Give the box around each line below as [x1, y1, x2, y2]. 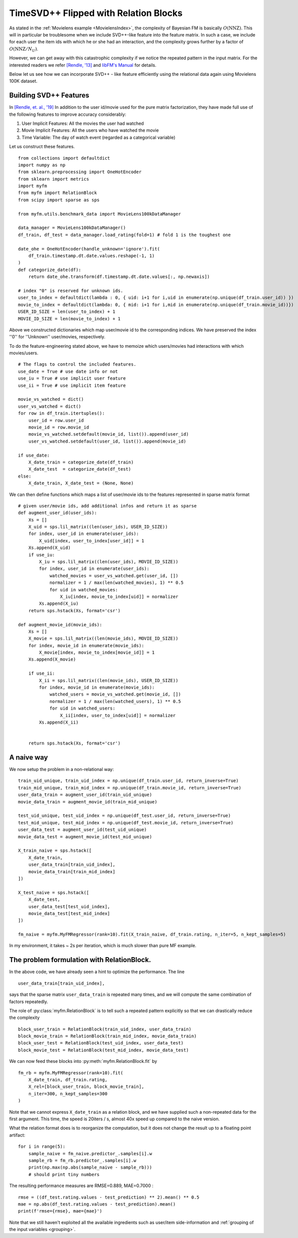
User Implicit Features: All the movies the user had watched [21, 120, 144, 126]
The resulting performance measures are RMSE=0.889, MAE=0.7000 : [9, 1183, 154, 1189]
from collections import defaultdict [18, 155, 111, 161]
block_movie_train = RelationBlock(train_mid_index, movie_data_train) [18, 1033, 197, 1039]
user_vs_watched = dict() [18, 403, 82, 409]
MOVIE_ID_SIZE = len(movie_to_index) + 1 [18, 316, 121, 321]
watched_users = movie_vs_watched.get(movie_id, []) [49, 692, 181, 697]
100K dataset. [9, 78, 37, 84]
